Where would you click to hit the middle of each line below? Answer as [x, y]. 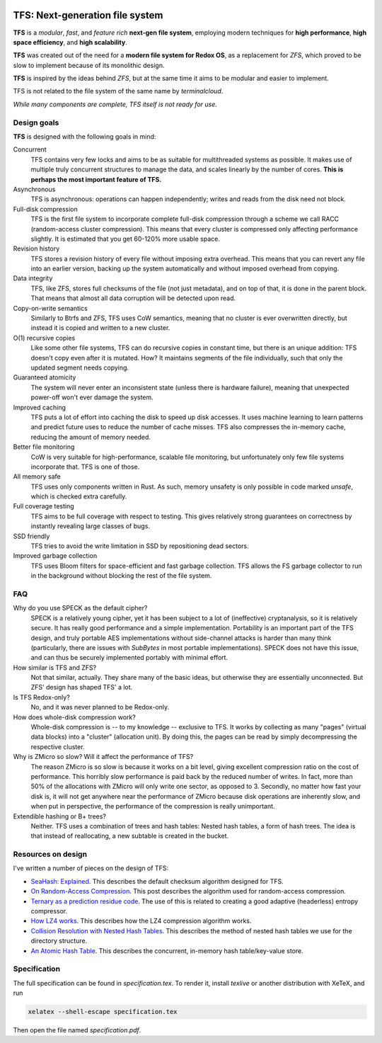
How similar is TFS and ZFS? [55, 667]
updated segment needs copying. [80, 367]
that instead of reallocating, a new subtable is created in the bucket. [130, 836]
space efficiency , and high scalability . [70, 42]
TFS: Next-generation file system [88, 15]
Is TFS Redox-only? [41, 697]
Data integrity [33, 278]
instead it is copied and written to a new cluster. [100, 328]
